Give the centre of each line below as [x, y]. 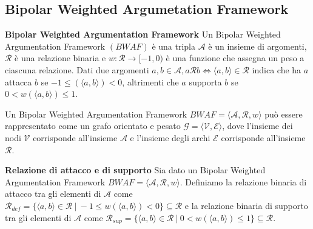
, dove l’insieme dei [257, 126]
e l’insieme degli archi [170, 137]
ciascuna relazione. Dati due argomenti [77, 69]
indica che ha [277, 69]
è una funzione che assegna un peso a [235, 58]
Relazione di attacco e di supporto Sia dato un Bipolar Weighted [135, 170]
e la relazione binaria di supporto [246, 205]
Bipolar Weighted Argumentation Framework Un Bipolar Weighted [143, 34]
